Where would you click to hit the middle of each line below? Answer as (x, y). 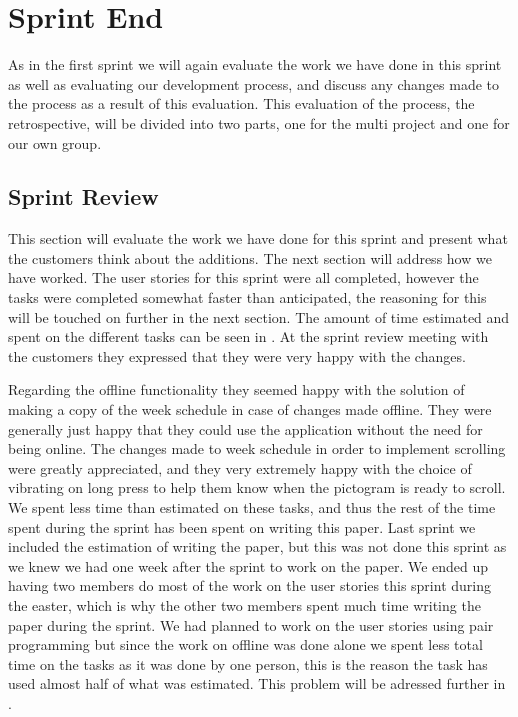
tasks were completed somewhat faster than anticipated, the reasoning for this (247, 297)
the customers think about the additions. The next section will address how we (250, 257)
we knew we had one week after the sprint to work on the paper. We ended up (248, 565)
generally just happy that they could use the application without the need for (245, 428)
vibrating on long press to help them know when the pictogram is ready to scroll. (257, 487)
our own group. (55, 142)
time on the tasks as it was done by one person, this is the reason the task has (248, 663)
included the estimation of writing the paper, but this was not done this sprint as (257, 546)
